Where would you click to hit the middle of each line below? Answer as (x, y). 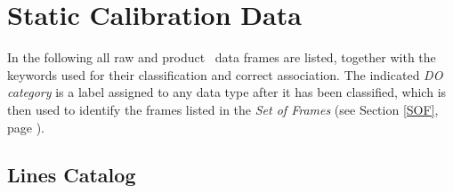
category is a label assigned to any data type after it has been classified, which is (227, 92)
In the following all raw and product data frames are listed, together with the (222, 57)
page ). (26, 127)
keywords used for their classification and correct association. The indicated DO (225, 74)
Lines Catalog (72, 175)
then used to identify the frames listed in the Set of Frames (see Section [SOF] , (223, 109)
